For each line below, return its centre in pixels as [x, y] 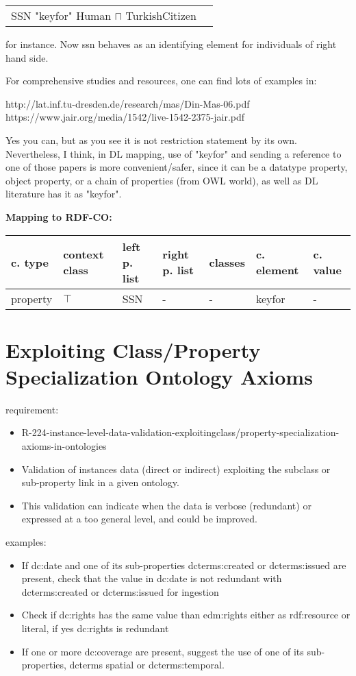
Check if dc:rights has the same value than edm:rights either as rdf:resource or [186, 615]
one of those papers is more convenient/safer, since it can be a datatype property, [177, 167]
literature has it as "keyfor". [64, 194]
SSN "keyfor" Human [61, 15]
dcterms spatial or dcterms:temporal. [147, 665]
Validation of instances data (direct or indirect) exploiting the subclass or [176, 469]
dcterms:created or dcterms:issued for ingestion [120, 591]
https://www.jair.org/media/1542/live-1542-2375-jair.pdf [125, 117]
